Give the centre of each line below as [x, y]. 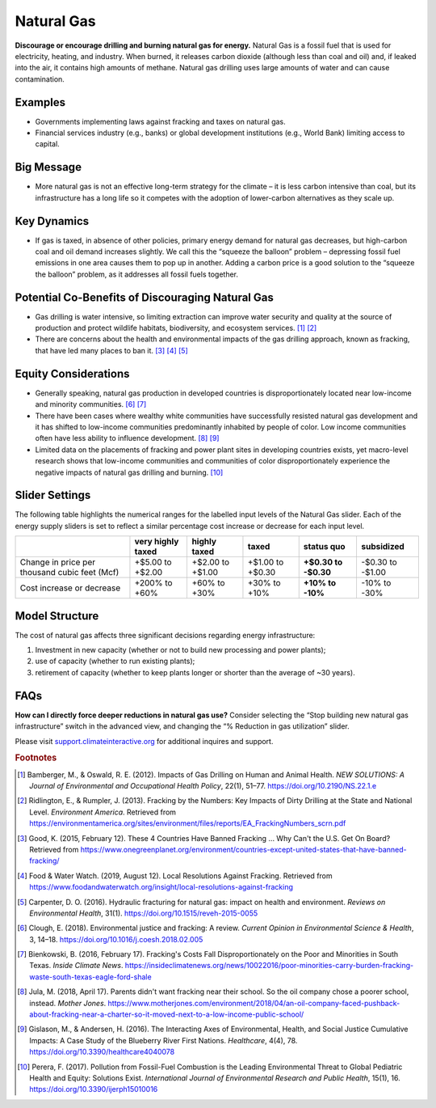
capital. [47, 144]
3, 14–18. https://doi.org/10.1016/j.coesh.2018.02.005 [116, 939]
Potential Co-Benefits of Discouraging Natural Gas [144, 297]
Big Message [48, 167]
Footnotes [36, 758]
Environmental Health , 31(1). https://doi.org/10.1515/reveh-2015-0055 [144, 913]
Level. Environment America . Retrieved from [103, 812]
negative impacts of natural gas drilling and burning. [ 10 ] [129, 472]
